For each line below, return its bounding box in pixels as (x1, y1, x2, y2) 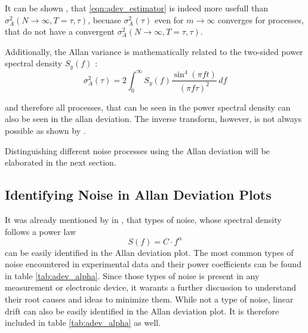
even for (154, 13, 184, 26)
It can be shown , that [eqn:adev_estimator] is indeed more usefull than (5, 2, 269, 14)
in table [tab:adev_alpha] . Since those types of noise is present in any (5, 269, 260, 282)
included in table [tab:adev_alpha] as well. (5, 316, 161, 329)
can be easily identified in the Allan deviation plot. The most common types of (5, 246, 294, 258)
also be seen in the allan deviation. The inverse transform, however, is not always (5, 112, 302, 125)
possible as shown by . (5, 124, 86, 136)
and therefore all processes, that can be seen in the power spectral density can (5, 100, 291, 113)
